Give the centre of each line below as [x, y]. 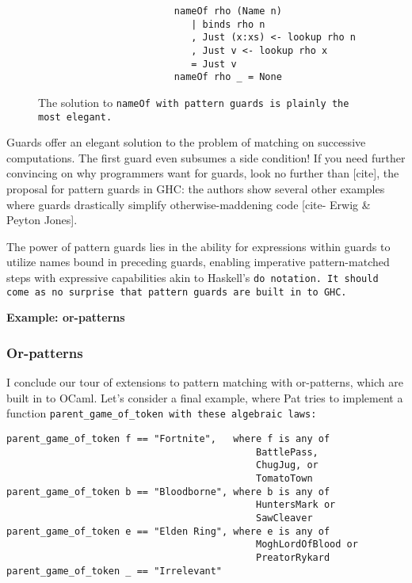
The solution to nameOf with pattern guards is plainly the [194, 102]
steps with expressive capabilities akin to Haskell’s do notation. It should [193, 277]
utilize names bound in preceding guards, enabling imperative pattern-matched [198, 262]
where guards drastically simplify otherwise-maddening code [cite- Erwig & [189, 204]
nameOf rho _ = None [228, 77]
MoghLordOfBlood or [307, 545]
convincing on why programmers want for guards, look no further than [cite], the [203, 173]
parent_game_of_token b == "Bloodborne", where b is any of [168, 492]
